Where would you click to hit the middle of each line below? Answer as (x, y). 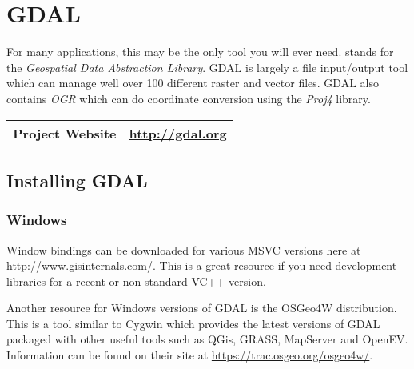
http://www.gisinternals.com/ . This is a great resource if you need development (202, 265)
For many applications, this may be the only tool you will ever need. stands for (200, 52)
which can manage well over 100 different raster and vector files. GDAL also (193, 83)
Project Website (65, 133)
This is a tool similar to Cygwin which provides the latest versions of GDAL (193, 323)
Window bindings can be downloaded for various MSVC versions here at (184, 249)
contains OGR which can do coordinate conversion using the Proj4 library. (189, 98)
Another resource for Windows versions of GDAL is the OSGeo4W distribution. (202, 308)
